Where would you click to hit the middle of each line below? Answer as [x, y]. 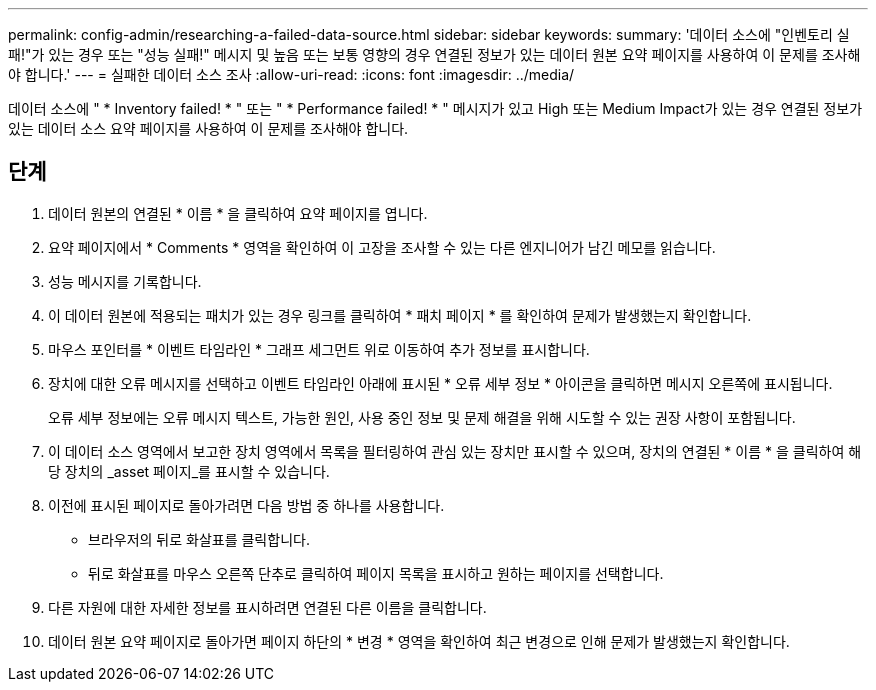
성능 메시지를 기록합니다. [125, 281]
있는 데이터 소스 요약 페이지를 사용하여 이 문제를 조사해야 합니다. [208, 128]
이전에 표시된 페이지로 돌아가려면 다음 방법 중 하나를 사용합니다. [246, 505]
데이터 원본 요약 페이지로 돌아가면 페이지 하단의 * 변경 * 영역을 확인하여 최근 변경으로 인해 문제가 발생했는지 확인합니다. [419, 641]
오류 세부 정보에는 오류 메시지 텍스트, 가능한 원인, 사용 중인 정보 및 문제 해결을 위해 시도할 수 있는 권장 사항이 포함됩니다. [422, 417]
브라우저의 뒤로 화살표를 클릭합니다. [199, 539]
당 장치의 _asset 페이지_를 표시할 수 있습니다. [189, 471]
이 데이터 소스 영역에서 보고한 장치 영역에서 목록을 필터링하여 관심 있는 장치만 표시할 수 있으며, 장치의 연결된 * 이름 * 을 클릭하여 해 [455, 451]
